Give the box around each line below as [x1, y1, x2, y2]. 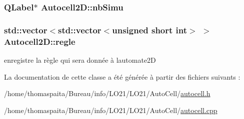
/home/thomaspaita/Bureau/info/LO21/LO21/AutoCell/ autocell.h [4, 88, 210, 99]
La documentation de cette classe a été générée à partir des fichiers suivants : [4, 71, 240, 82]
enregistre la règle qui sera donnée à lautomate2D [4, 54, 156, 65]
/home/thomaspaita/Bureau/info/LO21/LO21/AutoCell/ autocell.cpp [4, 105, 217, 115]
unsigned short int [112, 23, 187, 36]
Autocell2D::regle [4, 35, 75, 47]
